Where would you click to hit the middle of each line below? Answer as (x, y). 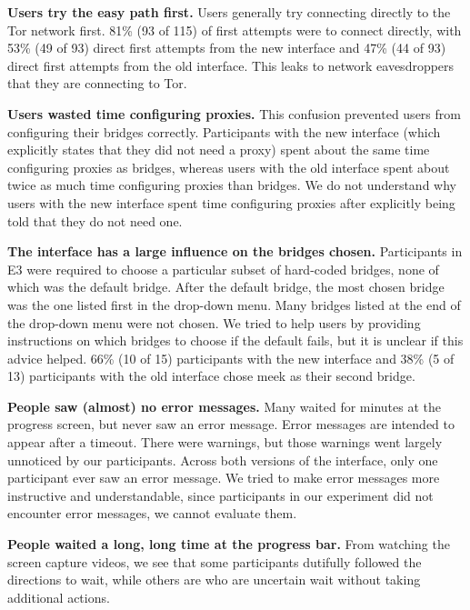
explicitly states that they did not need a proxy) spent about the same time (219, 150)
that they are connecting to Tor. (97, 83)
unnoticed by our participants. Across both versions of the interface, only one (223, 460)
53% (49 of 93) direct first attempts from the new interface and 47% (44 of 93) (227, 48)
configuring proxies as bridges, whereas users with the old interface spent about (229, 167)
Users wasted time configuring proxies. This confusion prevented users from (234, 113)
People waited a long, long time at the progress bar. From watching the (229, 544)
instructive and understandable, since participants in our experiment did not (220, 495)
